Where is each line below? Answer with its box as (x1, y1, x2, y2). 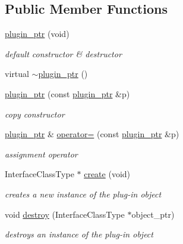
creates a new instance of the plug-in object (5, 187, 162, 200)
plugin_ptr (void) (5, 27, 70, 40)
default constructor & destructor (5, 47, 122, 60)
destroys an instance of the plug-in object (5, 228, 153, 240)
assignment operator (5, 147, 78, 160)
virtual (5, 67, 29, 80)
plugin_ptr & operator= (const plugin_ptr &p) (5, 128, 179, 140)
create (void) (84, 168, 131, 180)
